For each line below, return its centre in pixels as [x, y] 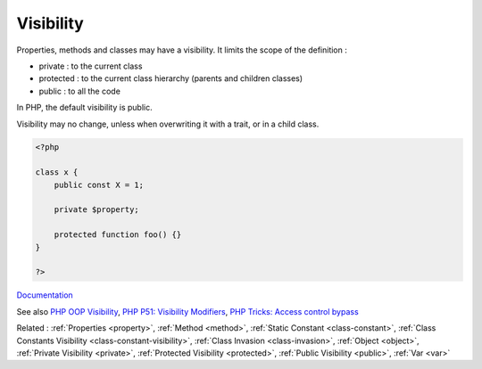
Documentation [45, 295]
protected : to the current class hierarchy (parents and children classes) [171, 78]
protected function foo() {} [118, 235]
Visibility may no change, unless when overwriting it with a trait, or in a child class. [168, 124]
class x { [57, 172]
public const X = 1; [99, 184]
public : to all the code [79, 91]
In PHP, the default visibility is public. [84, 108]
